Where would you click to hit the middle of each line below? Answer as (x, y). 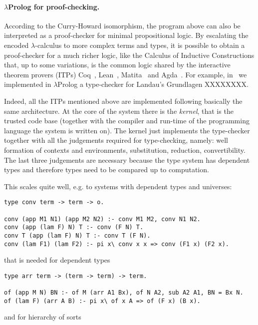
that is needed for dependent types (57, 260)
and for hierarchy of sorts (43, 317)
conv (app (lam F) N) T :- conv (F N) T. (74, 227)
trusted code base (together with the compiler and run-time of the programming (127, 121)
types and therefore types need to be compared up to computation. (107, 169)
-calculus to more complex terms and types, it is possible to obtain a (140, 45)
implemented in (28, 84)
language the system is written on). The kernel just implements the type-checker (127, 130)
